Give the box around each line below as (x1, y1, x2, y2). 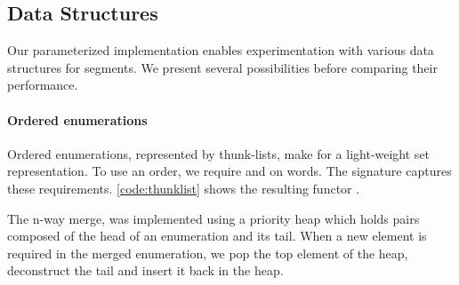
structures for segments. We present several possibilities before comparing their (7, 58, 438, 76)
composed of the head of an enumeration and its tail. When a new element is (7, 226, 427, 245)
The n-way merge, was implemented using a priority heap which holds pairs (7, 209, 420, 227)
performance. (7, 75, 78, 94)
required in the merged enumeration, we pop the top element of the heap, (7, 243, 408, 262)
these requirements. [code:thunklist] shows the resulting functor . (7, 178, 360, 197)
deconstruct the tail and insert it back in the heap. (7, 261, 284, 280)
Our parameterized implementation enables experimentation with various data (7, 41, 434, 59)
